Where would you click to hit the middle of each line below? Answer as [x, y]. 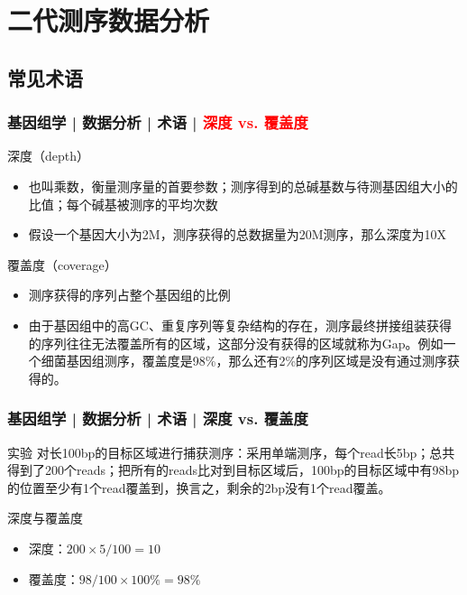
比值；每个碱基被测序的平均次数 [123, 204]
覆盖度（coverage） [62, 264]
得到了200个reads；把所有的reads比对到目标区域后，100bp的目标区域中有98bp [233, 470]
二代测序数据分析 [109, 20]
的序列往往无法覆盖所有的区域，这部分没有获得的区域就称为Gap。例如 [236, 343]
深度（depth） [49, 156]
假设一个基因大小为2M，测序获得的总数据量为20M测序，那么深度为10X [237, 234]
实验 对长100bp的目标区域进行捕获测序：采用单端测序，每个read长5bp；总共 [231, 452]
